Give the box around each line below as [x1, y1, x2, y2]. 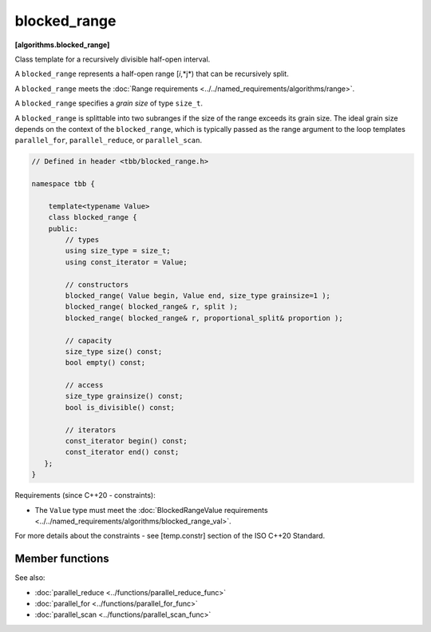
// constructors [65, 280, 129, 289]
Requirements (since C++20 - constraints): [14, 491, 156, 500]
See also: [14, 573, 45, 582]
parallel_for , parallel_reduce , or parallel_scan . [14, 136, 203, 145]
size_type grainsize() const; [65, 392, 184, 401]
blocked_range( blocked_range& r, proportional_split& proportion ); [65, 313, 343, 323]
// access [65, 380, 104, 390]
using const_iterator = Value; [65, 257, 188, 267]
